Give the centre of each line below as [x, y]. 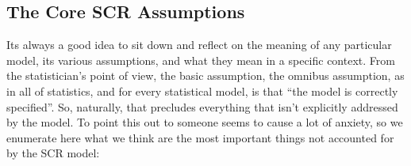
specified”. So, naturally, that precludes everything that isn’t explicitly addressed [202, 106]
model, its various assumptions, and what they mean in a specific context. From [201, 60]
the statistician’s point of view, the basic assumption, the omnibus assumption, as [205, 75]
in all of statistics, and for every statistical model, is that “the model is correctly [202, 91]
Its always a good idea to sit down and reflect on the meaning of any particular [199, 45]
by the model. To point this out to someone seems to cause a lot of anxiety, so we [205, 122]
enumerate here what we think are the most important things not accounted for [200, 137]
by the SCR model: [53, 153]
